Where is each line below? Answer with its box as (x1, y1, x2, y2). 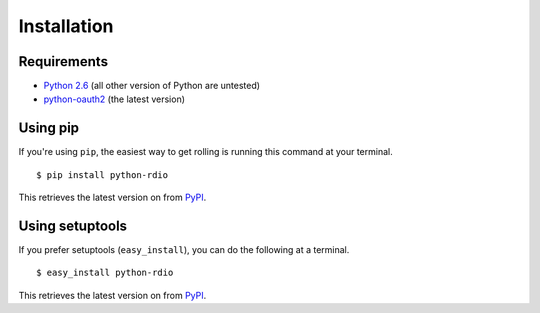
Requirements (18, 53, 109, 70)
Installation (18, 15, 114, 37)
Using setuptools (18, 217, 128, 234)
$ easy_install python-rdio (36, 267, 174, 279)
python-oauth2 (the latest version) (43, 93, 185, 105)
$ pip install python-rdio (36, 169, 169, 180)
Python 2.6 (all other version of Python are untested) (43, 80, 260, 92)
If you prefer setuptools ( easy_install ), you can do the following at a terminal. (18, 244, 350, 256)
